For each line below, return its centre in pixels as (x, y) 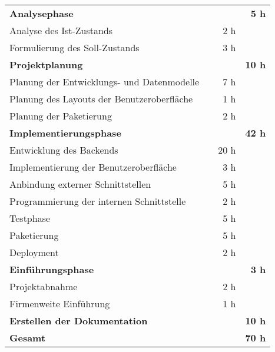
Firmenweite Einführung (60, 303)
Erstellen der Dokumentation (79, 321)
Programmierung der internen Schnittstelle (98, 201)
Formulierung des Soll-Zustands (74, 47)
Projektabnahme (44, 286)
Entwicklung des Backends (64, 150)
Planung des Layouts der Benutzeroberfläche (101, 99)
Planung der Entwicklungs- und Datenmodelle (105, 82)
